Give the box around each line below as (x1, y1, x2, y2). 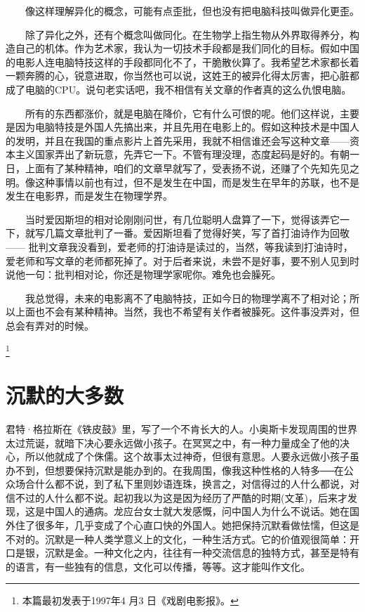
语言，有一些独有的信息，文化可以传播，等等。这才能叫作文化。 (15, 559, 310, 573)
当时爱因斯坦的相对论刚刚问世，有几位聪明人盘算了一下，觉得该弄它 (25, 211, 340, 226)
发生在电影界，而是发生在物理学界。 (6, 188, 173, 203)
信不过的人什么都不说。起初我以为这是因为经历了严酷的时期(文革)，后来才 (6, 490, 347, 504)
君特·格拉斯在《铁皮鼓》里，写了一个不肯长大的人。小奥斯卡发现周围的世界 (6, 421, 357, 436)
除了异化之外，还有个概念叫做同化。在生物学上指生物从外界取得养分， (25, 27, 350, 41)
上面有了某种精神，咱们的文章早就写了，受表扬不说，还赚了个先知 (25, 160, 330, 175)
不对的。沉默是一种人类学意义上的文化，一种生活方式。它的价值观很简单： (6, 531, 350, 546)
